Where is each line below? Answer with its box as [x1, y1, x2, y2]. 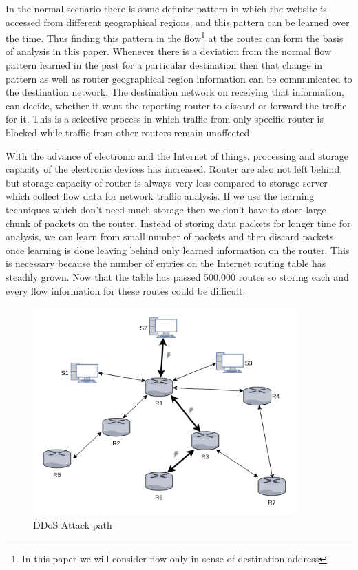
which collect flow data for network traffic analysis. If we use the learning [6, 189, 315, 203]
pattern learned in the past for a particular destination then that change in [6, 58, 323, 72]
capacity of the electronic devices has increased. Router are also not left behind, [6, 162, 343, 176]
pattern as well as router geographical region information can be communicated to [6, 71, 352, 85]
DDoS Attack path [33, 517, 112, 531]
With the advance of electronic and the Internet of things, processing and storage [6, 148, 348, 162]
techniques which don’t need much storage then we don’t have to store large [6, 202, 326, 216]
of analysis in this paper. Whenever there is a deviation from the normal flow [6, 44, 332, 59]
